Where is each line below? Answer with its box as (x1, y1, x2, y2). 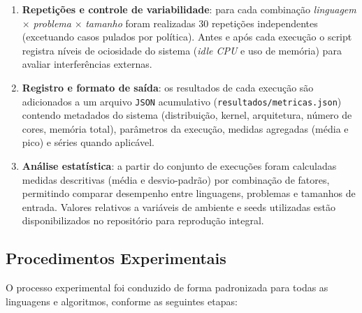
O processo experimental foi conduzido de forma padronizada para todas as (6, 280, 328, 295)
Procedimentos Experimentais (6, 247, 226, 269)
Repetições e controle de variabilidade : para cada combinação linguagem (22, 2, 356, 16)
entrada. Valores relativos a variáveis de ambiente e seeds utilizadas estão (22, 199, 336, 214)
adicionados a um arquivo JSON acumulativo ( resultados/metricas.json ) (22, 94, 342, 108)
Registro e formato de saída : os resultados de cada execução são (22, 80, 314, 94)
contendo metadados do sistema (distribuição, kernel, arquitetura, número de (22, 108, 352, 122)
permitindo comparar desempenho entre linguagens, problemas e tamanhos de (22, 186, 356, 201)
